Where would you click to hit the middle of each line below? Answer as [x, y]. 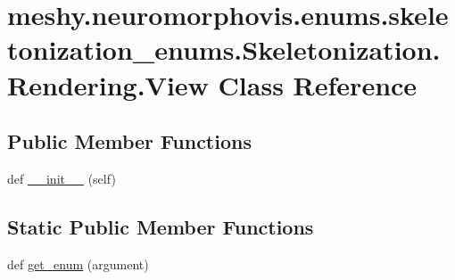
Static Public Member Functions [161, 226]
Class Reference [318, 84]
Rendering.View [108, 84]
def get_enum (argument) [78, 264]
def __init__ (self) [62, 178]
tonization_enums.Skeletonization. [224, 49]
